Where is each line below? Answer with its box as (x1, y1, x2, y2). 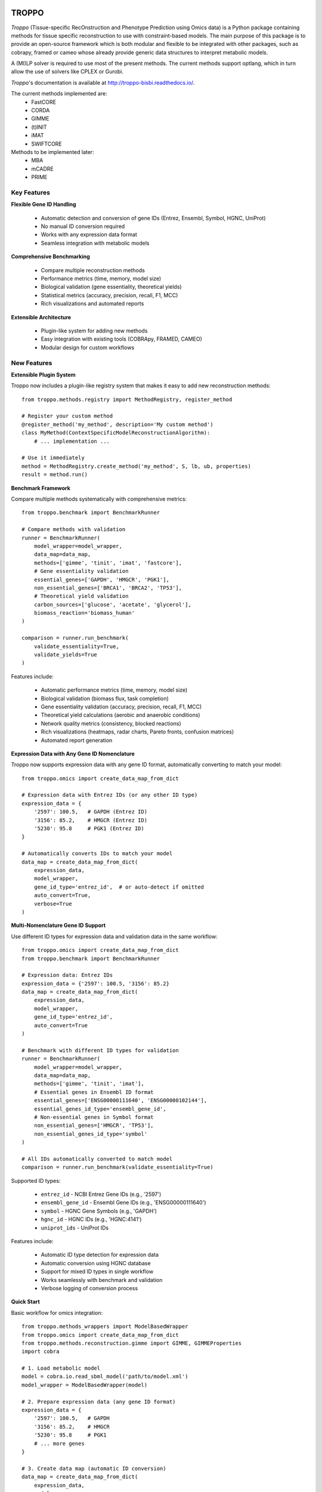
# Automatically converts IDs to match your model (21, 850, 173, 857)
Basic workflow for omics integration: (11, 1309, 103, 1316)
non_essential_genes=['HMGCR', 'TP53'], (33, 1122, 154, 1129)
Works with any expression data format (41, 231, 137, 238)
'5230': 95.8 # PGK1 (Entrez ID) (33, 825, 144, 832)
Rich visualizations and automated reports (41, 300, 144, 307)
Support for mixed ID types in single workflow (41, 1268, 154, 1275)
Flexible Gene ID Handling (11, 201, 77, 208)
